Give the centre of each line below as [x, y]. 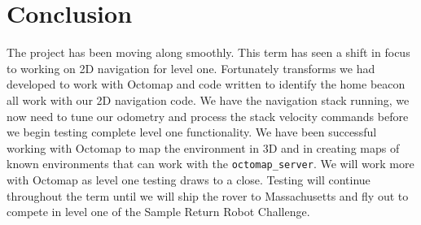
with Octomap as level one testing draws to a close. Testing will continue [189, 179]
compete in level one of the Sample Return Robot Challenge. [158, 212]
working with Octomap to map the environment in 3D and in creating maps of [203, 147]
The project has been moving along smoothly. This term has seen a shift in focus [208, 52]
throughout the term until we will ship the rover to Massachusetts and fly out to [208, 195]
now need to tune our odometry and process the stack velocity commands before [208, 116]
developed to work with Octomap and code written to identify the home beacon [206, 84]
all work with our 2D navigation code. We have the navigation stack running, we [208, 100]
